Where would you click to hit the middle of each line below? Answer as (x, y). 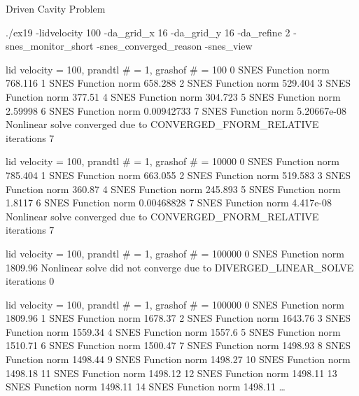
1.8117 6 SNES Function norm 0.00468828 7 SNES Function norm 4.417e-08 (169, 203)
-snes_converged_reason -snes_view (175, 46)
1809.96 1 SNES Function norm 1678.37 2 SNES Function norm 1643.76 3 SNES (178, 318)
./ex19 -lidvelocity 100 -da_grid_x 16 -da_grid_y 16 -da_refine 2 (148, 32)
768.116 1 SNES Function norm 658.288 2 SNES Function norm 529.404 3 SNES (178, 83)
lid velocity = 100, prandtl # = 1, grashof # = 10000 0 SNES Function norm (173, 161)
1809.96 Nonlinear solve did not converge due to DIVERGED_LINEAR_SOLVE (180, 267)
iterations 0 (30, 281)
